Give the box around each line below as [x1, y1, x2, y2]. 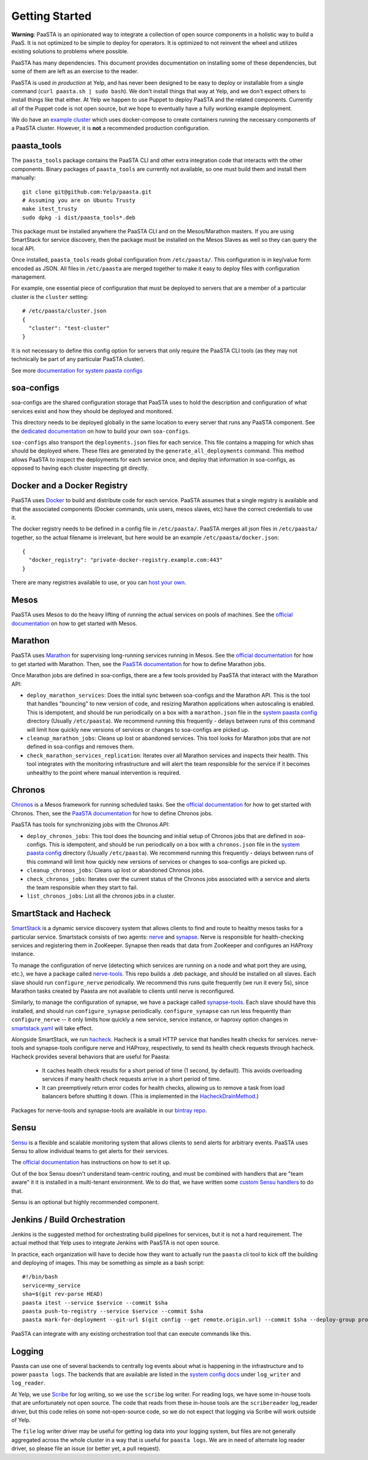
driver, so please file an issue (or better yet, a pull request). [11, 1445, 161, 1452]
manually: [11, 174, 36, 181]
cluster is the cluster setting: [11, 293, 89, 300]
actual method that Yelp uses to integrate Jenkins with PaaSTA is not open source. [11, 1239, 220, 1246]
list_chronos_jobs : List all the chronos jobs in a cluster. [26, 892, 175, 899]
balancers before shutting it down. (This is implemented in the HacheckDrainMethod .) [42, 1093, 259, 1100]
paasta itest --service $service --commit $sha [22, 1299, 168, 1306]
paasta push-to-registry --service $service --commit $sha [22, 1308, 204, 1314]
